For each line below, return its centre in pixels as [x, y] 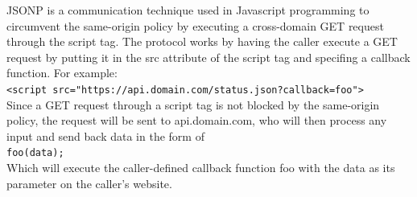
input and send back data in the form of [105, 135]
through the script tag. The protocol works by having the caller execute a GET [202, 41]
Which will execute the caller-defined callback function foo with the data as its [201, 168]
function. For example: [62, 73]
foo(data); [35, 153]
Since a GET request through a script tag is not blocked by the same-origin [193, 104]
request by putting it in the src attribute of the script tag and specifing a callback [208, 57]
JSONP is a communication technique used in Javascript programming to [188, 10]
